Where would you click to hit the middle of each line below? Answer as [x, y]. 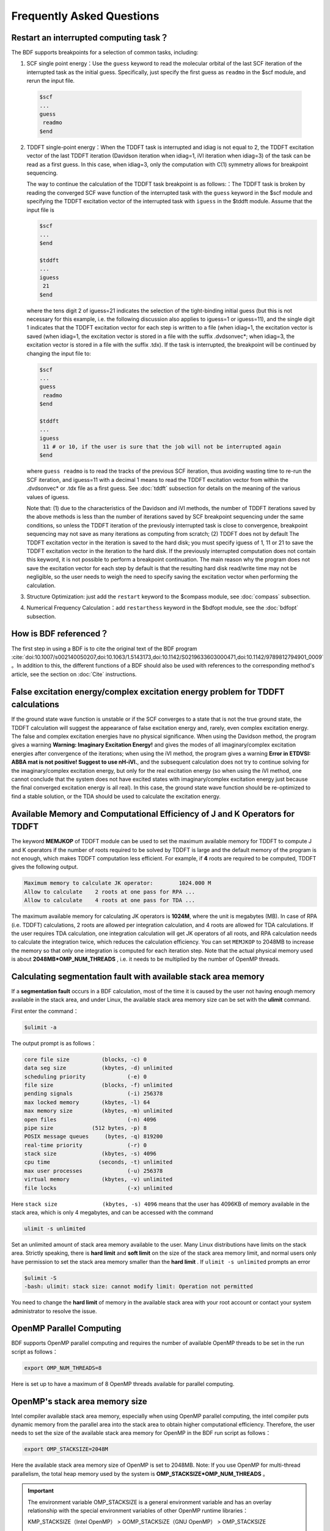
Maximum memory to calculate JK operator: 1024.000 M [118, 883]
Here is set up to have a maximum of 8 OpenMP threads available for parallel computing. [123, 1383]
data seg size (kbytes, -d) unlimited [98, 1068]
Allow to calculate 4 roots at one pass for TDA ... [110, 901]
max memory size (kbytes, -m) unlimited [98, 1111]
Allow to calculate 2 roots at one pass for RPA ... [110, 892]
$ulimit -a [40, 1027]
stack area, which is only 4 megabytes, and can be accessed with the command [112, 1213]
